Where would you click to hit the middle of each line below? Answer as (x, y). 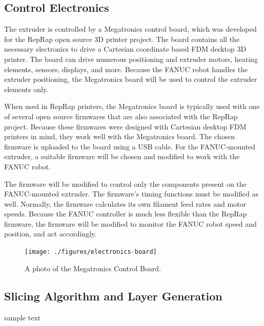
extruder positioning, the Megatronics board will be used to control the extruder (131, 79)
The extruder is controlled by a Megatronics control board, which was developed (130, 29)
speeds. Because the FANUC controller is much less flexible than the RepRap (126, 214)
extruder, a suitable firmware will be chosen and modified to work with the (122, 156)
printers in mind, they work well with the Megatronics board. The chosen (119, 136)
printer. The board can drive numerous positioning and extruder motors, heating (131, 59)
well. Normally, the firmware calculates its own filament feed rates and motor (125, 203)
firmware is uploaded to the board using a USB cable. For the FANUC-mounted (130, 146)
